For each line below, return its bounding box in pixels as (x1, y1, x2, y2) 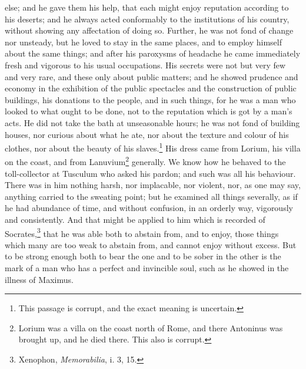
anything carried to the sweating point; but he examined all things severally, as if (5, 190, 298, 202)
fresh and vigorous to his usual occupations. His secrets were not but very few (5, 58, 286, 71)
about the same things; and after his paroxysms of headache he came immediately (5, 47, 301, 60)
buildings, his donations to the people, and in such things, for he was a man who (5, 93, 296, 106)
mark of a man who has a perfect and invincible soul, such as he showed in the (5, 262, 289, 274)
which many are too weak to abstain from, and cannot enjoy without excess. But (5, 238, 297, 251)
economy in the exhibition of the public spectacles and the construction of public (5, 82, 297, 94)
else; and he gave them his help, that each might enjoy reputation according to (5, 1, 289, 13)
